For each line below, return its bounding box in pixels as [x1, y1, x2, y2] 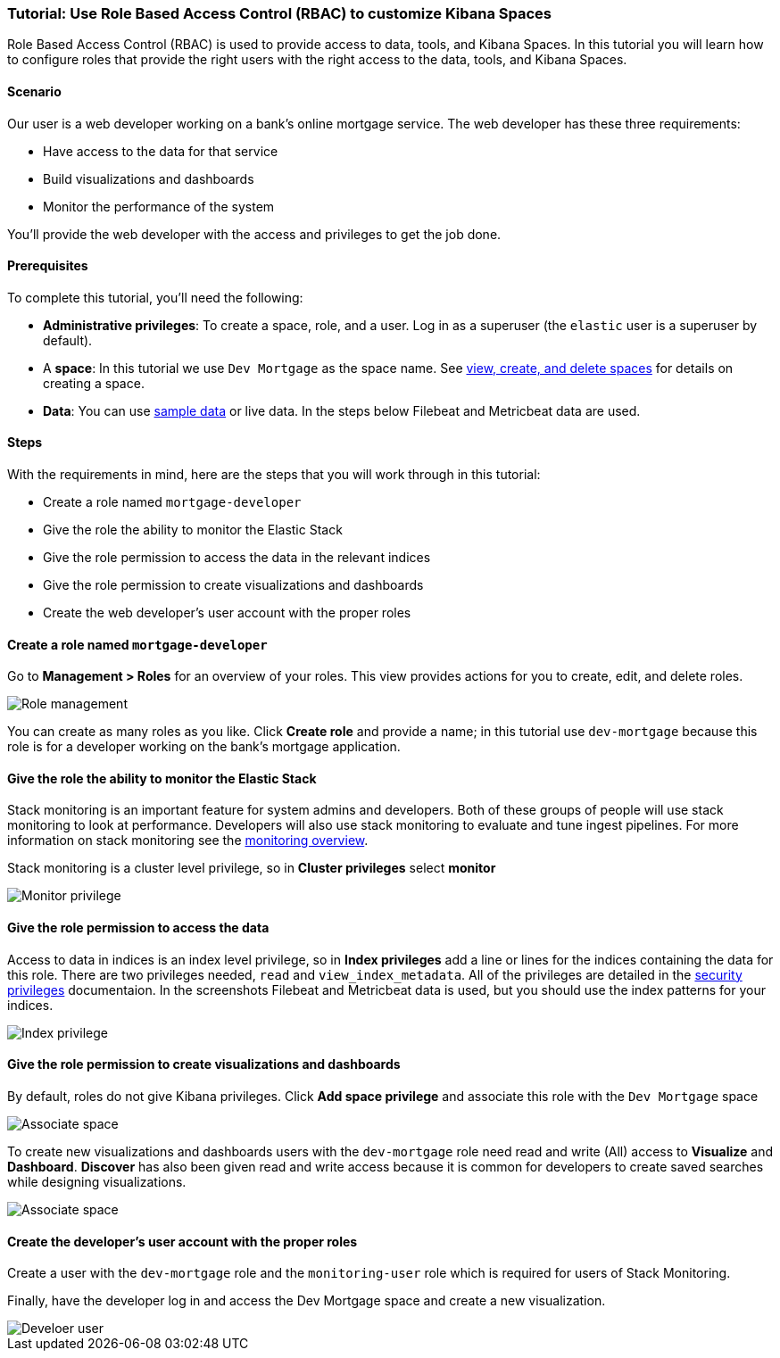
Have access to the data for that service [43, 143, 278, 159]
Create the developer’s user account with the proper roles [7, 1233, 358, 1249]
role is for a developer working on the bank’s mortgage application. [7, 739, 401, 755]
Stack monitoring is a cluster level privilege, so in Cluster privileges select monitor [7, 860, 496, 876]
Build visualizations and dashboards [43, 170, 254, 186]
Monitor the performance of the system [43, 198, 275, 214]
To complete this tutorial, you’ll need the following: [7, 289, 303, 305]
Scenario [7, 83, 62, 99]
